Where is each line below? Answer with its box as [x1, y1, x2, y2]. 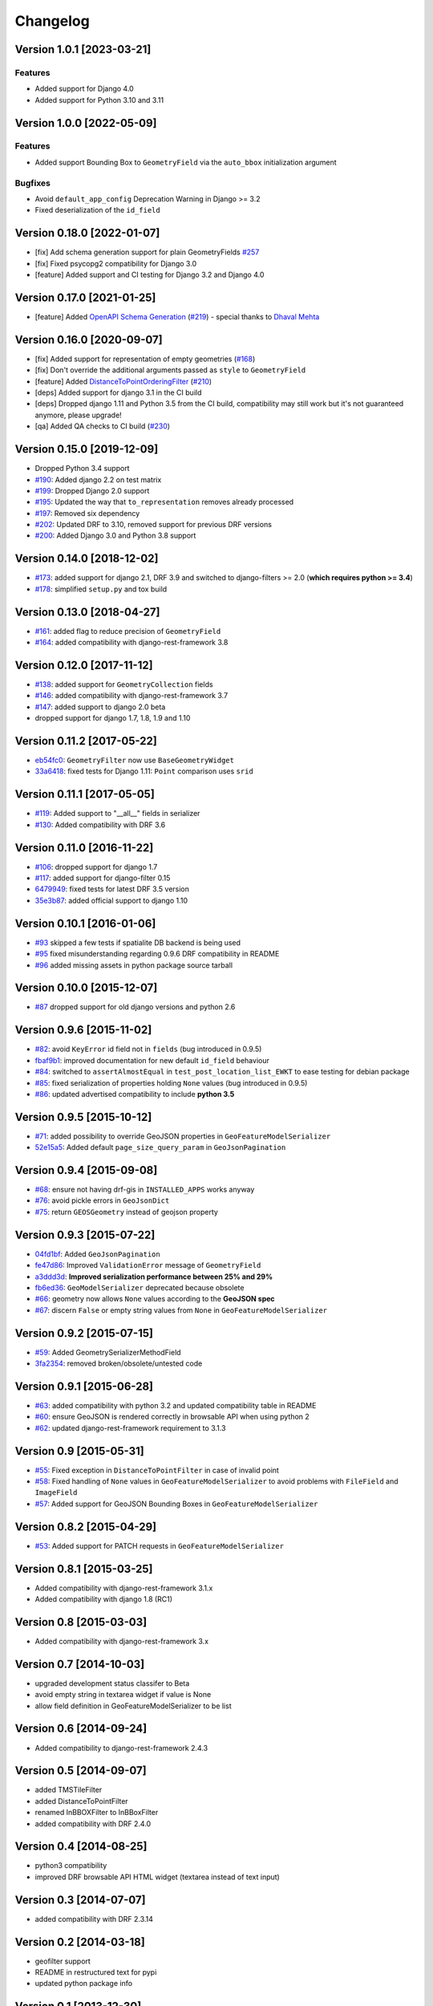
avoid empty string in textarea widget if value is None [34, 1690, 212, 1699]
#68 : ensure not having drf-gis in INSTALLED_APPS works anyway [34, 1184, 255, 1195]
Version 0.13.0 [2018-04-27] [14, 605, 160, 619]
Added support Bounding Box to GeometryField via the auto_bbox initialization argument [34, 157, 337, 167]
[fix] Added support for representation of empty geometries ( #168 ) [34, 354, 256, 363]
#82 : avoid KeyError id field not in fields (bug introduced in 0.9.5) [34, 1044, 262, 1054]
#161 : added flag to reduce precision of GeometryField [34, 626, 221, 636]
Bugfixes [14, 177, 51, 189]
